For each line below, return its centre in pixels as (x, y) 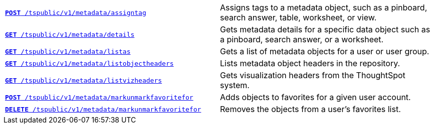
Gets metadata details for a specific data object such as (325, 29)
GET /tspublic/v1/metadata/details (70, 34)
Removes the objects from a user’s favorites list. (310, 109)
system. (235, 85)
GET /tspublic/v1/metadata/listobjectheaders (89, 63)
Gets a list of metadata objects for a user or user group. (325, 51)
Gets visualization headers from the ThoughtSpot (313, 75)
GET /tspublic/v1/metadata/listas (68, 51)
